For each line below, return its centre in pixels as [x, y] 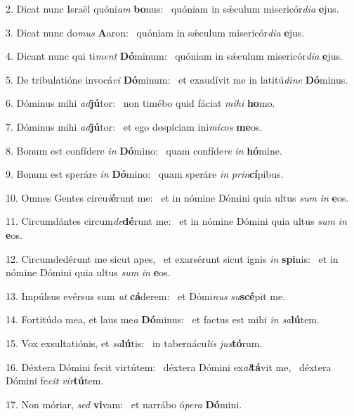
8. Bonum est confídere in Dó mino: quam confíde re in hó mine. [144, 150]
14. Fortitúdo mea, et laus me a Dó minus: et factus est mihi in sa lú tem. [163, 319]
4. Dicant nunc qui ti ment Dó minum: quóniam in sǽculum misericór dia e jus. [174, 56]
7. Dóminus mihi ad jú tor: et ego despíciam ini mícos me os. [134, 126]
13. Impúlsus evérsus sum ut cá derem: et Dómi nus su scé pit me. [146, 295]
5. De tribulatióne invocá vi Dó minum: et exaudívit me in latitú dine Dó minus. [177, 79]
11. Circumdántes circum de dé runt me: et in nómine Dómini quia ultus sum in [176, 221]
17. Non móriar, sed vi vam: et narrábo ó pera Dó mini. [124, 404]
